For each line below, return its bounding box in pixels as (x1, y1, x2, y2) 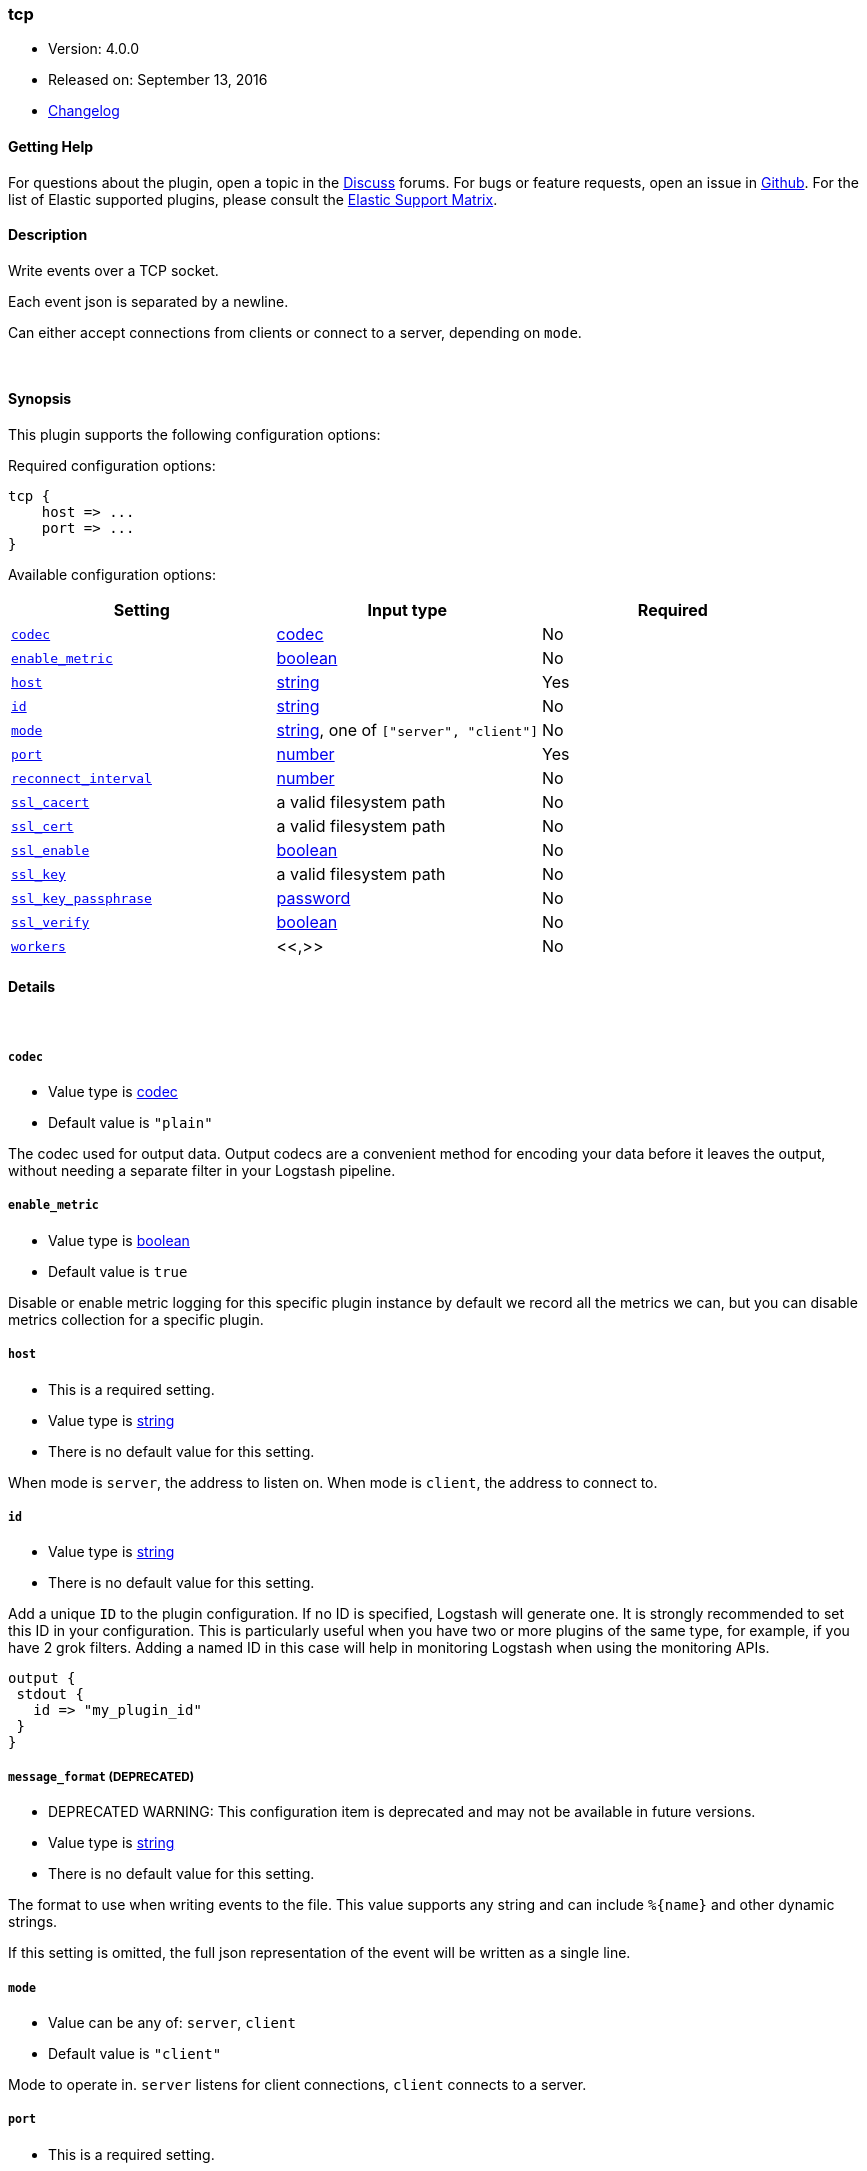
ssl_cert (11, 818, 74, 834)
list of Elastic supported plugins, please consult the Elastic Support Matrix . (8, 190, 498, 208)
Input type (367, 600, 448, 621)
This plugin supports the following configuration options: (8, 426, 381, 444)
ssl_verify (11, 914, 90, 930)
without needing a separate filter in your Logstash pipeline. (8, 1162, 396, 1180)
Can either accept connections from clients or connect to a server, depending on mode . (8, 323, 582, 341)
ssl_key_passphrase (11, 890, 152, 906)
